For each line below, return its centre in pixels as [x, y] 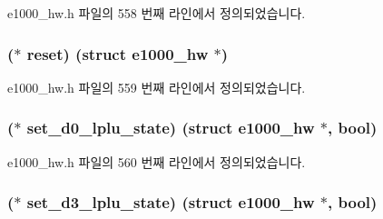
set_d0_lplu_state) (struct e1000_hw [171, 128]
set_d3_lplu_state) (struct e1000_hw [171, 202]
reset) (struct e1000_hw [118, 53]
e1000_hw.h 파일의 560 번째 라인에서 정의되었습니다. [157, 161]
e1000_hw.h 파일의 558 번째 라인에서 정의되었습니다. [157, 13]
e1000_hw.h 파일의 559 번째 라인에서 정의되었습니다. [157, 87]
